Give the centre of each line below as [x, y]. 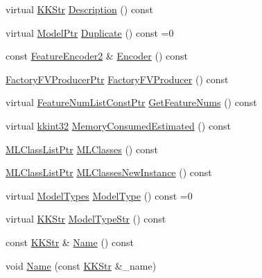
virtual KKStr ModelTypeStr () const [86, 219]
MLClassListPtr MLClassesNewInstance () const [109, 172]
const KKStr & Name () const [70, 242]
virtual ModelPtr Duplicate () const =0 [90, 32]
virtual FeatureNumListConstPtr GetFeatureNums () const [131, 102]
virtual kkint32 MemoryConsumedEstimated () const [118, 125]
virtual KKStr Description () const [79, 9]
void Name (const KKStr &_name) [81, 265]
